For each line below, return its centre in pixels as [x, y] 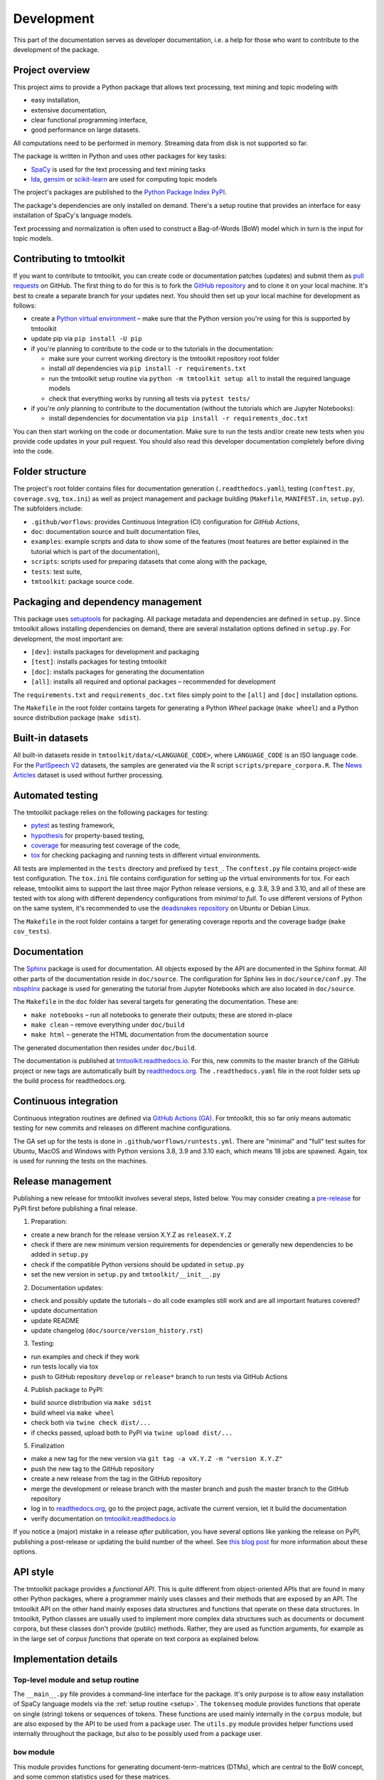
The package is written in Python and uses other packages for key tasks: [120, 156]
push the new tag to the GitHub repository [92, 1468]
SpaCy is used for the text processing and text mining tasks [118, 169]
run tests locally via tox [65, 1366]
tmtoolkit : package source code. [82, 581]
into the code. [33, 451]
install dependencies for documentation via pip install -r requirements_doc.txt [178, 418]
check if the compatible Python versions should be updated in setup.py [138, 1265]
